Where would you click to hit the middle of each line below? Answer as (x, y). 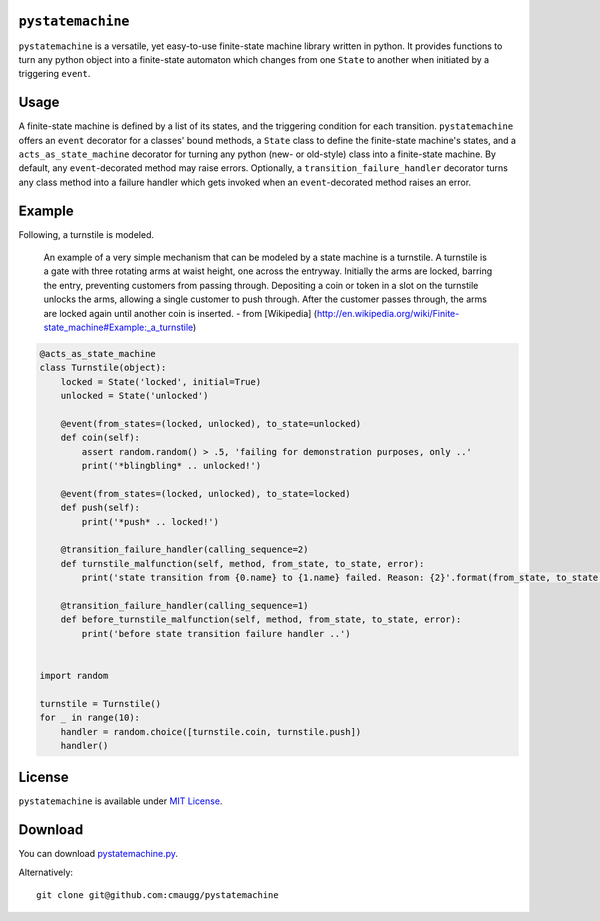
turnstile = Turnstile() (100, 703)
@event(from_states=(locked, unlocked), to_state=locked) (205, 493)
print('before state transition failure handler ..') (216, 633)
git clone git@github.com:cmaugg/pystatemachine (157, 895)
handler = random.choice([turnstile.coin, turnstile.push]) (211, 731)
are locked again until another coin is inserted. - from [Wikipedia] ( (180, 313)
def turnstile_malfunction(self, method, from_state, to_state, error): (242, 563)
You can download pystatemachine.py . (98, 854)
